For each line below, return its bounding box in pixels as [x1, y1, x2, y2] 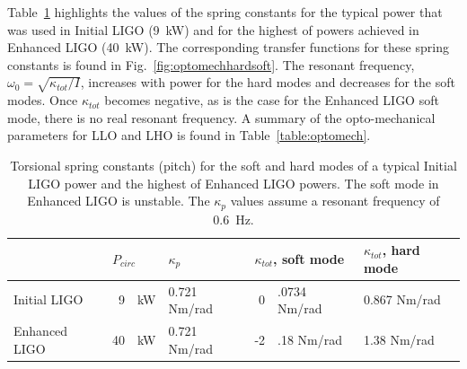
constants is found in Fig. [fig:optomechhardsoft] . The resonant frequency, [7, 55, 415, 74]
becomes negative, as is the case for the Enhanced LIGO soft [104, 91, 439, 110]
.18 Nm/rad [278, 329, 343, 348]
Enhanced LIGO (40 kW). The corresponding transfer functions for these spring [7, 38, 449, 57]
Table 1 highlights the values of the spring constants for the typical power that [7, 3, 443, 21]
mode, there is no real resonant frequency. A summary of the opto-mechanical [7, 108, 436, 127]
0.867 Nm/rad [363, 290, 441, 309]
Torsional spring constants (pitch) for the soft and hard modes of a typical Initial [10, 155, 457, 174]
